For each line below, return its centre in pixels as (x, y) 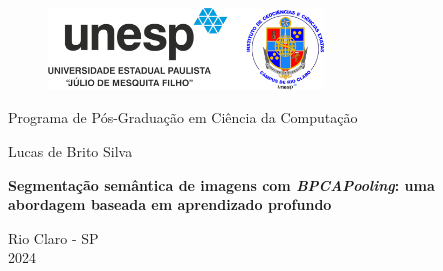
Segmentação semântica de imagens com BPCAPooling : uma (221, 184)
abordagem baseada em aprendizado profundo (170, 204)
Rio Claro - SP (53, 237)
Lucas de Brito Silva (70, 151)
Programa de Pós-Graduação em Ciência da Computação (183, 117)
